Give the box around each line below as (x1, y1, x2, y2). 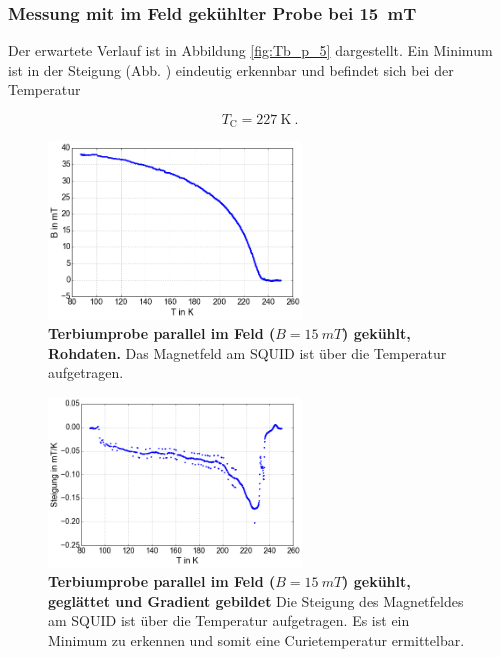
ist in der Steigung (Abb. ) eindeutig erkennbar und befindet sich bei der (8, 59, 454, 80)
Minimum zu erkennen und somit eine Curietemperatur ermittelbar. (48, 630, 465, 651)
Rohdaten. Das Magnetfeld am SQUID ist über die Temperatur (48, 342, 447, 363)
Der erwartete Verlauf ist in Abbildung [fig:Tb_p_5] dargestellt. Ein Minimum (8, 40, 493, 61)
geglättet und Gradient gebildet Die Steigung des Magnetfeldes (48, 590, 464, 611)
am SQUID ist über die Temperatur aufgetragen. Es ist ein (48, 610, 410, 631)
